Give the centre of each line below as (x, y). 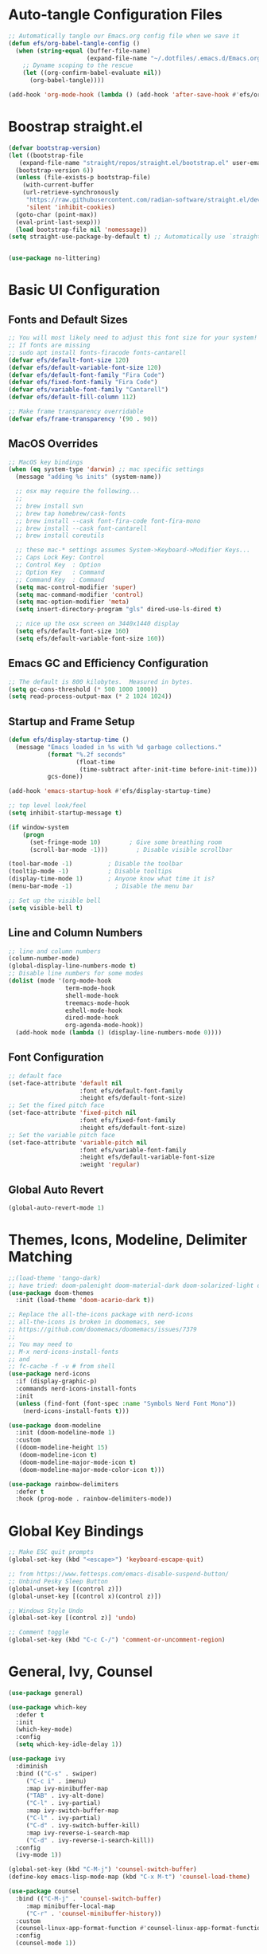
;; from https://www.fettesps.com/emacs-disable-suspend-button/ (118, 1574)
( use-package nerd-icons (49, 1374)
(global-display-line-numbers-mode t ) (72, 966)
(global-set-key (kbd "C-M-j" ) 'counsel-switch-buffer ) (103, 1870)
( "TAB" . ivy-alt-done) (65, 1796)
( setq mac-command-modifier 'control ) (80, 594)
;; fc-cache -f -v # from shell (62, 1367)
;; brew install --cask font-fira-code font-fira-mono (108, 521)
